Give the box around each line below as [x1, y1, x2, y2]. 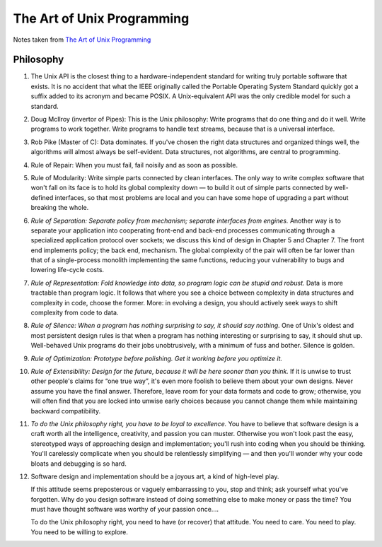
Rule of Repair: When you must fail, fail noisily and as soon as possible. [30, 160, 238, 169]
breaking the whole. [30, 204, 89, 212]
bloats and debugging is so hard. [30, 459, 127, 468]
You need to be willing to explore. [30, 527, 129, 536]
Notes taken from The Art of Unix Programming [13, 35, 151, 44]
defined [30, 193, 54, 201]
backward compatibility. [30, 406, 101, 415]
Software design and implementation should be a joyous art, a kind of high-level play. [30, 472, 279, 481]
